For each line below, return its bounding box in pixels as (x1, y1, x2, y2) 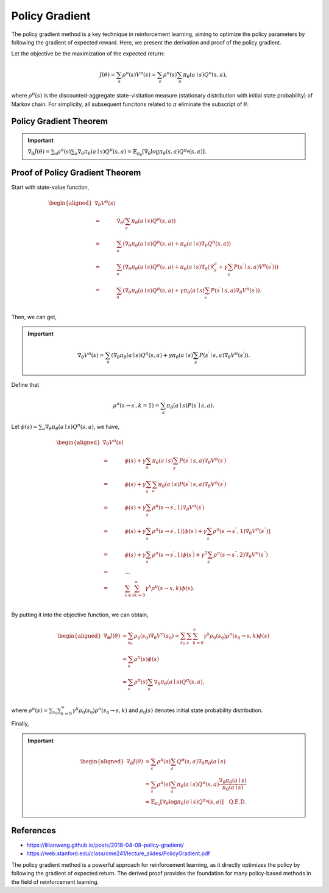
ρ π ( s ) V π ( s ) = (122, 70, 157, 78)
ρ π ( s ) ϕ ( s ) (134, 655, 160, 663)
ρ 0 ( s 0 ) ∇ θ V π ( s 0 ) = (134, 631, 180, 641)
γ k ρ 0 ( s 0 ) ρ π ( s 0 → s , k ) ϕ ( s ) (203, 631, 270, 641)
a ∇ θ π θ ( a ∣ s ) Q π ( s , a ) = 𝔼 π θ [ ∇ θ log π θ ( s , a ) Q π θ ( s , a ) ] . (74, 147, 207, 158)
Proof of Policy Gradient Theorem (11, 168, 141, 178)
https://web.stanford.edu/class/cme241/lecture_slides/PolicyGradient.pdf (26, 850, 210, 857)
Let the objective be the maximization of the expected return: (11, 50, 165, 57)
